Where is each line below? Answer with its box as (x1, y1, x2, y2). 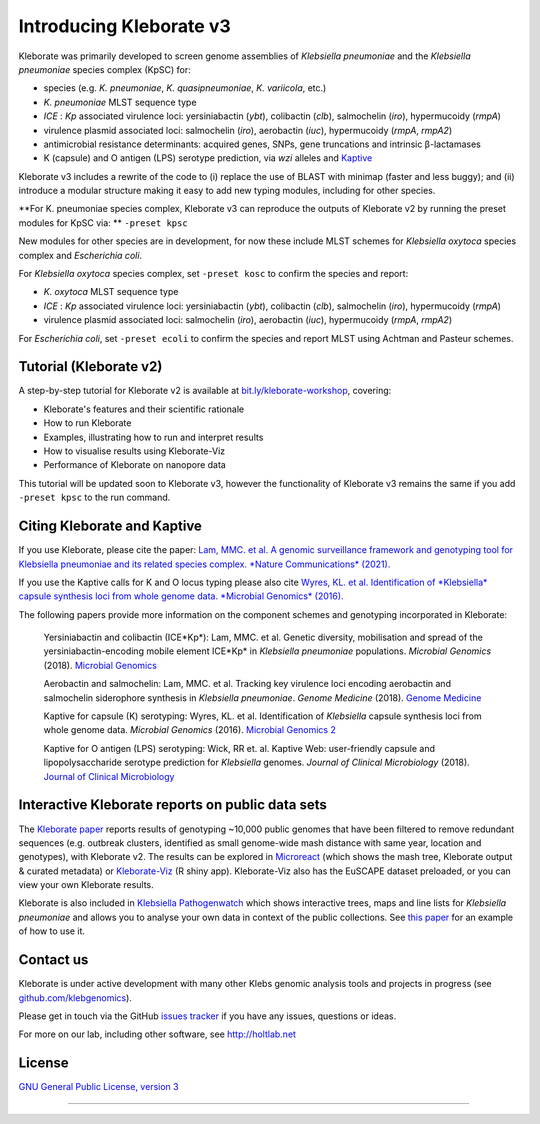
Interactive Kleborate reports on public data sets (18, 796, 327, 814)
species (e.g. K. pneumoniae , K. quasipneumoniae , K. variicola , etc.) (43, 82, 327, 94)
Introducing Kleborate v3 (18, 15, 231, 37)
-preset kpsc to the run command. (18, 491, 171, 504)
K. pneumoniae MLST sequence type (43, 96, 197, 108)
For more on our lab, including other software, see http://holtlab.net (18, 1028, 297, 1040)
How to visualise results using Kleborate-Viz (43, 445, 226, 457)
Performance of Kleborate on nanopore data (43, 459, 227, 471)
